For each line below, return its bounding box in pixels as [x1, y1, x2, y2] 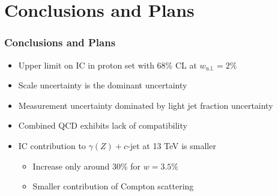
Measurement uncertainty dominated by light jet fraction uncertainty [18, 99, 273, 111]
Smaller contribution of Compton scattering [32, 180, 194, 192]
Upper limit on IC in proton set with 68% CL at [18, 58, 197, 71]
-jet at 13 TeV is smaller [127, 139, 216, 152]
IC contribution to [18, 139, 86, 152]
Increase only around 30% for [32, 159, 141, 172]
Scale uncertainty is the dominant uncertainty [18, 79, 187, 91]
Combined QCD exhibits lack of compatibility [18, 119, 187, 132]
